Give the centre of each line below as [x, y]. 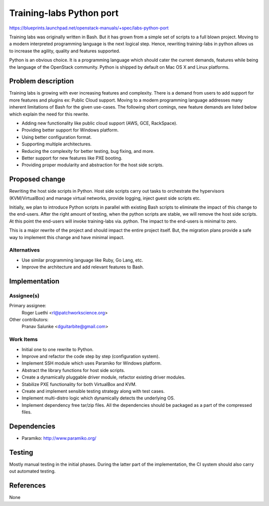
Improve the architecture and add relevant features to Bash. [83, 267]
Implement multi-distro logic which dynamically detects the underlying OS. [98, 398]
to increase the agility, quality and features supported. [65, 51]
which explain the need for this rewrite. [49, 114]
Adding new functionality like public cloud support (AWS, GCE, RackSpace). [100, 123]
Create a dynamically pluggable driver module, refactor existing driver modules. [104, 377]
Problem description [42, 81]
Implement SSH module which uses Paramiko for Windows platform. [92, 363]
